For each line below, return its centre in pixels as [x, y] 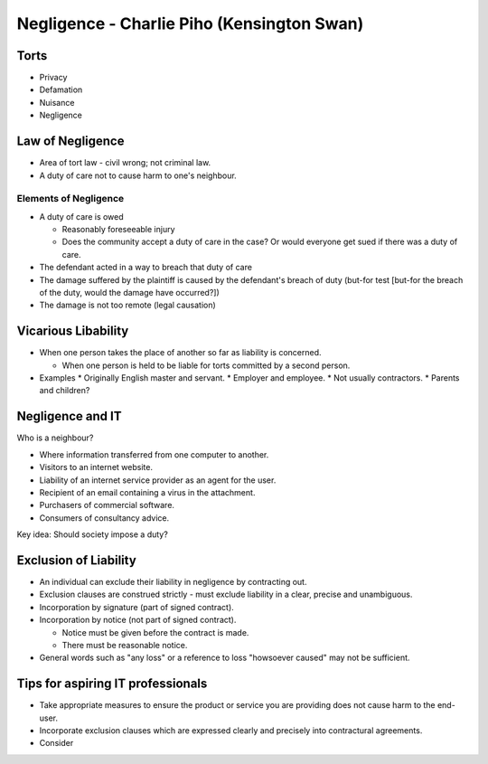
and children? [65, 391]
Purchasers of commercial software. [107, 505]
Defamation [61, 90]
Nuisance [57, 102]
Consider [56, 743]
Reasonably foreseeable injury [118, 230]
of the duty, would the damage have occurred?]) [130, 293]
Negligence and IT [69, 416]
